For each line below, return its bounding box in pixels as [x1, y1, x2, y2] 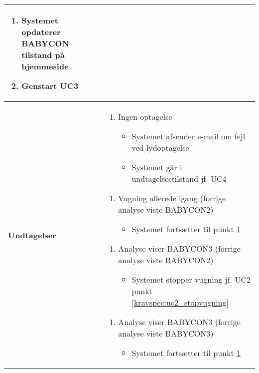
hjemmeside [21, 60, 69, 72]
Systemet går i [131, 161, 182, 173]
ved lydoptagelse [131, 142, 189, 153]
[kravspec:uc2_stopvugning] [131, 297, 229, 308]
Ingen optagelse [118, 111, 172, 122]
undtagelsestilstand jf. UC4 [131, 173, 227, 184]
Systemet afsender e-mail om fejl [131, 130, 246, 142]
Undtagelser [8, 229, 56, 241]
